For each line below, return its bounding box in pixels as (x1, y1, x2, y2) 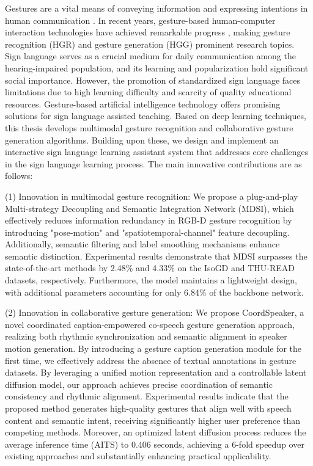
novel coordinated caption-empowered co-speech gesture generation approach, (5, 318, 295, 330)
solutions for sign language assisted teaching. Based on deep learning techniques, (5, 109, 306, 122)
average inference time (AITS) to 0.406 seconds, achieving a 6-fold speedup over (5, 437, 304, 450)
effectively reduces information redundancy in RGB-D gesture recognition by (5, 214, 292, 227)
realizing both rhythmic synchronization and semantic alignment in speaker (5, 330, 287, 343)
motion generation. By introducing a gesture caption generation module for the (5, 342, 302, 355)
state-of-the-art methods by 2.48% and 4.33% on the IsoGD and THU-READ (5, 261, 295, 274)
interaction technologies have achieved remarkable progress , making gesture (5, 26, 290, 38)
